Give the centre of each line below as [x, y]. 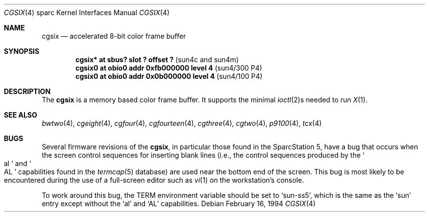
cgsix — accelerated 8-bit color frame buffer [114, 36]
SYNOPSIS [22, 51]
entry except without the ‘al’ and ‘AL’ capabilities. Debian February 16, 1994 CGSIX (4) [179, 204]
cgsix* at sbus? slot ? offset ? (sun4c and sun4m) [157, 60]
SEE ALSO [21, 115]
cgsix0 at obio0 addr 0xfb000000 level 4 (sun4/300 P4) [169, 68]
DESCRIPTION [27, 91]
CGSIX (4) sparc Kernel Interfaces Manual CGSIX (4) [87, 12]
